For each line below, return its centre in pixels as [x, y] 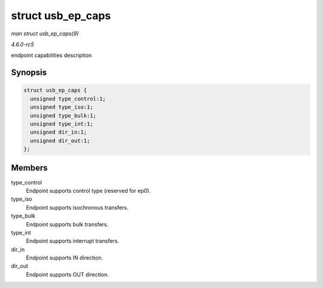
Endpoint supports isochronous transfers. [77, 207]
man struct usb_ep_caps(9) [45, 34]
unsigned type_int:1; [62, 124]
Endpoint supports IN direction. [64, 258]
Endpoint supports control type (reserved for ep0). [88, 190]
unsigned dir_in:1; [59, 132]
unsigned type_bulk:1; [63, 116]
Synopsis [29, 73]
